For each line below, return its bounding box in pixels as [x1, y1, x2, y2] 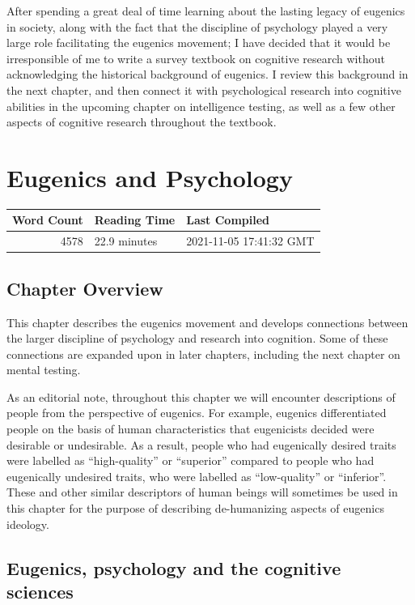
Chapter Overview [6, 275, 163, 300]
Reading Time [94, 211, 176, 228]
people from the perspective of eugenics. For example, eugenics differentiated [6, 404, 387, 421]
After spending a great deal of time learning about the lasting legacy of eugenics [6, 2, 405, 19]
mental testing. [6, 361, 81, 378]
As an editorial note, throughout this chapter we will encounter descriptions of [6, 388, 396, 405]
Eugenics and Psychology [6, 160, 293, 194]
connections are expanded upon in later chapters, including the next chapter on [6, 345, 400, 362]
